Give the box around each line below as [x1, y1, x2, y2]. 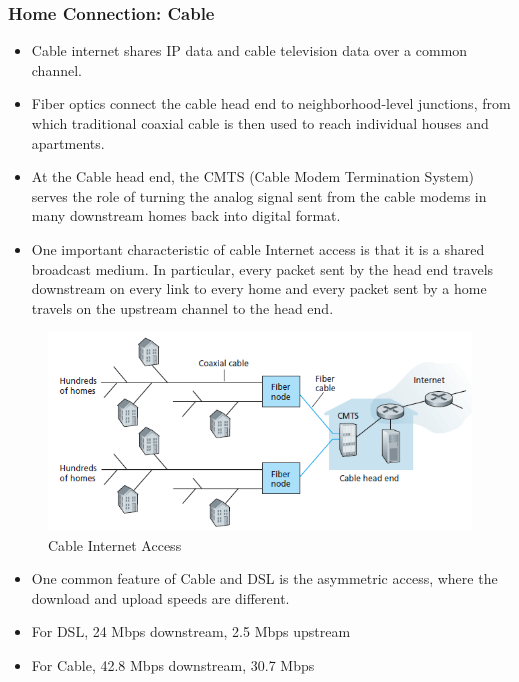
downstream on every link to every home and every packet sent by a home [31, 278, 487, 299]
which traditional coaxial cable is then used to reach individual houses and [31, 113, 489, 133]
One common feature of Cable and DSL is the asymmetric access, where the [31, 568, 498, 589]
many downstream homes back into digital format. [31, 205, 341, 226]
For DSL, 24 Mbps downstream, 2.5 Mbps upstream [31, 621, 351, 642]
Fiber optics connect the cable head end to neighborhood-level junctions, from [31, 93, 511, 114]
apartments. [31, 132, 105, 153]
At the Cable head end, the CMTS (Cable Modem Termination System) [31, 166, 475, 187]
